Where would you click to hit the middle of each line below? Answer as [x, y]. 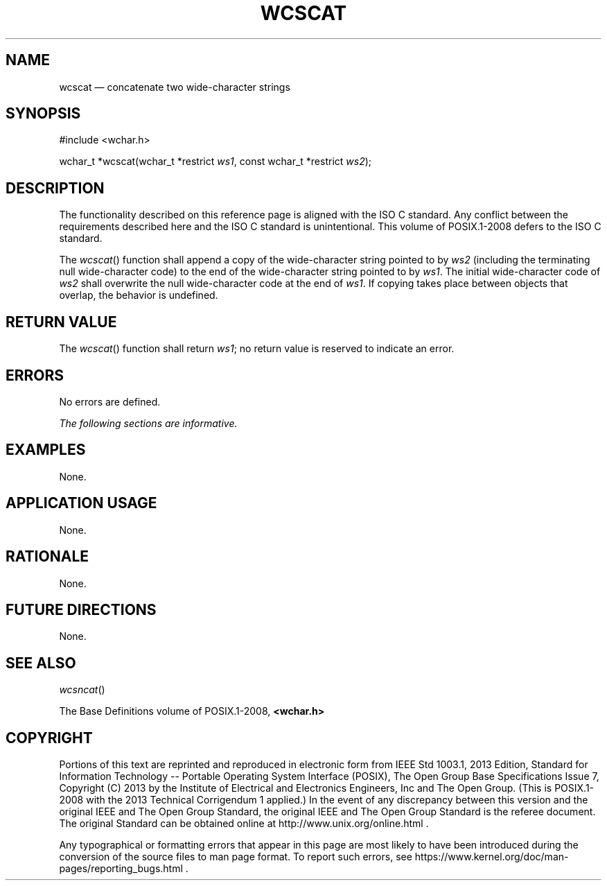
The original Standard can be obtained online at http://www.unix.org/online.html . [244, 824]
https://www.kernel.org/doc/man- [492, 857]
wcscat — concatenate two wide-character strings [175, 87]
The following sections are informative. [148, 423]
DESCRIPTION [55, 188]
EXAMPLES [46, 450]
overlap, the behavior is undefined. [139, 295]
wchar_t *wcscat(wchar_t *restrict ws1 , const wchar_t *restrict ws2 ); [215, 162]
